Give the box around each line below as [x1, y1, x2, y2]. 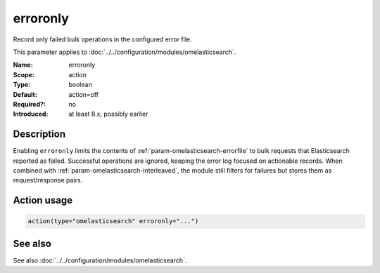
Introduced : [13, 109, 49, 119]
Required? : [13, 100, 46, 108]
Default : [13, 90, 38, 98]
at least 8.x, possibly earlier [68, 109, 148, 119]
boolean [68, 81, 93, 89]
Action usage [13, 194, 73, 206]
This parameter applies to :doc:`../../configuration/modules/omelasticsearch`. [13, 48, 236, 56]
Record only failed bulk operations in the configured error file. [13, 35, 193, 44]
